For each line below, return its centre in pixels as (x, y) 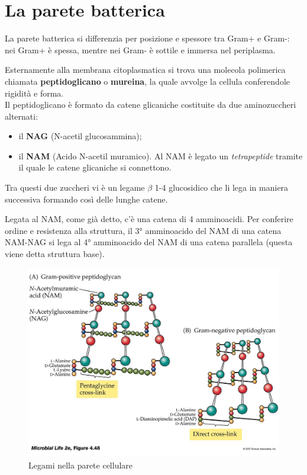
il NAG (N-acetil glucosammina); (80, 136)
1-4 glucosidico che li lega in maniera (222, 187)
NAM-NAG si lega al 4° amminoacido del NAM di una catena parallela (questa (149, 242)
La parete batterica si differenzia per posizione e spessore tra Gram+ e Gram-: (147, 38)
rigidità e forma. (34, 93)
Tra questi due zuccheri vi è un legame (75, 187)
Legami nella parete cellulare (81, 465)
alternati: (22, 116)
